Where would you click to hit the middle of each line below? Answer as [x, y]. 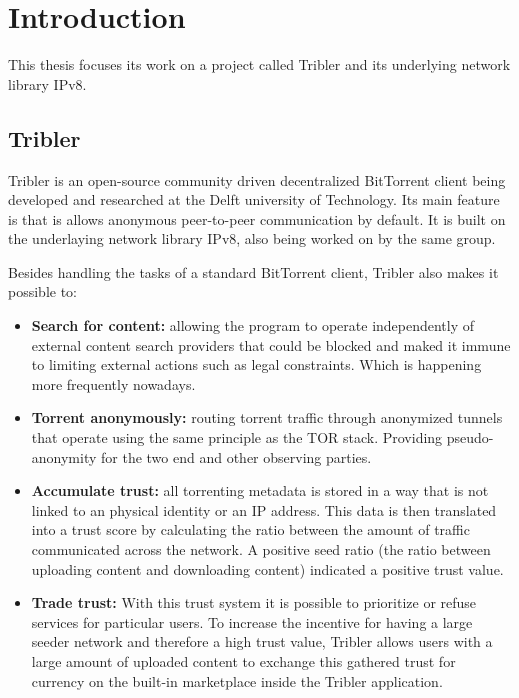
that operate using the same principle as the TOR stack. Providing [237, 437]
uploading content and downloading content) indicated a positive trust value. [267, 568]
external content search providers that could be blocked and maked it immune [271, 344]
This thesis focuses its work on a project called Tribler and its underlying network [259, 64]
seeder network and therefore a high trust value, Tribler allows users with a [262, 641]
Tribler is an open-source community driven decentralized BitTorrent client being [257, 179]
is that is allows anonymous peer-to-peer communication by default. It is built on [257, 218]
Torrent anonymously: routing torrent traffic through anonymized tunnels [267, 417]
